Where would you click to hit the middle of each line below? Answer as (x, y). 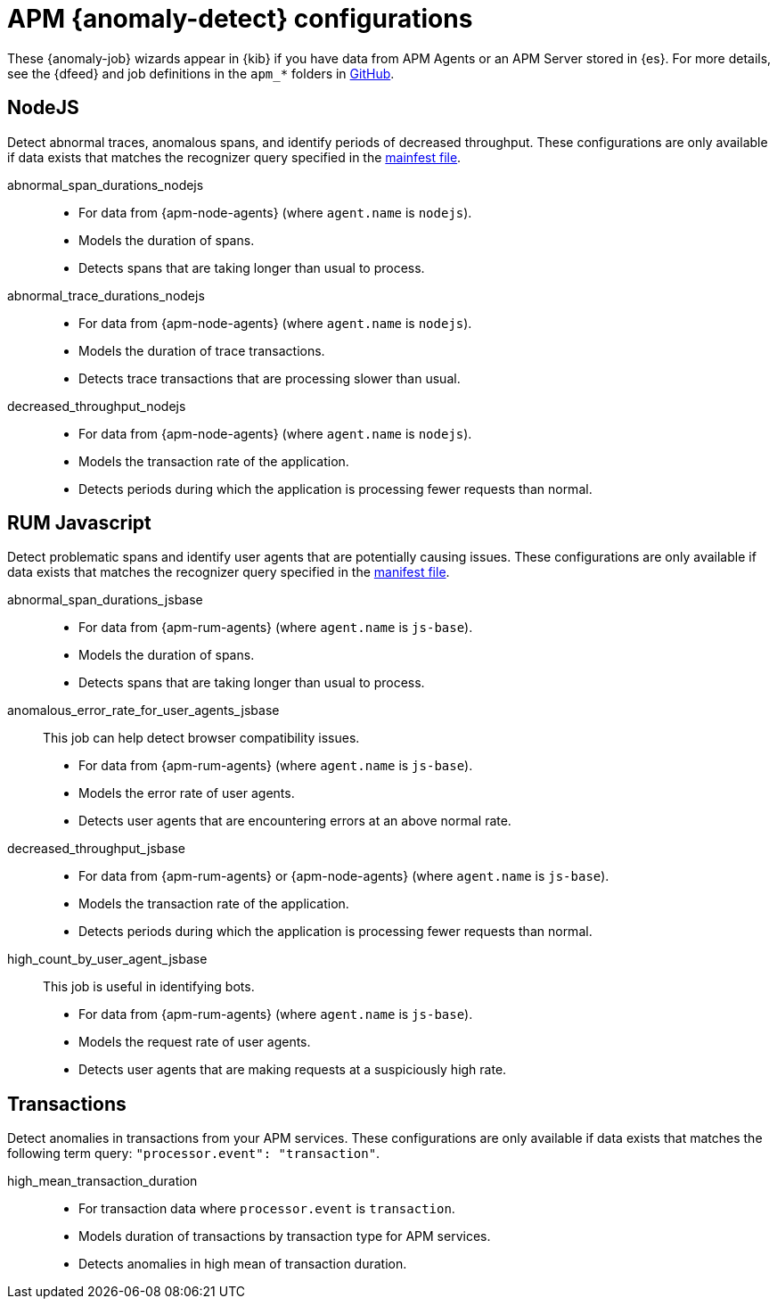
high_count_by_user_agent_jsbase (107, 959)
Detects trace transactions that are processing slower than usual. (270, 378)
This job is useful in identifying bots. (149, 987)
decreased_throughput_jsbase (96, 849)
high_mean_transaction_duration (102, 1181)
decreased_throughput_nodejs (97, 406)
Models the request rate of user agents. (195, 1042)
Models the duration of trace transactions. (202, 350)
